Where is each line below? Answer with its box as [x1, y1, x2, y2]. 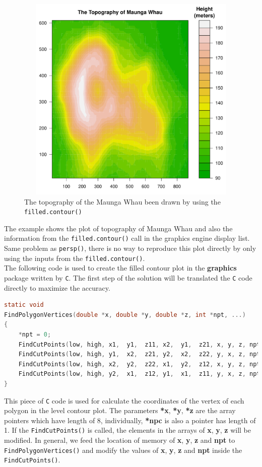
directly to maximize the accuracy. [4, 282, 110, 293]
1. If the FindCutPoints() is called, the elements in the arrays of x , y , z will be [4, 425, 251, 435]
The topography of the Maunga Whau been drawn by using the [24, 196, 221, 207]
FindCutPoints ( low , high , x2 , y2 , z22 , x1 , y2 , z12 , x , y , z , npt [18, 360, 260, 368]
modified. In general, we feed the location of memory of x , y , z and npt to [4, 435, 235, 445]
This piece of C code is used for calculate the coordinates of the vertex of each [4, 395, 244, 406]
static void [4, 301, 44, 309]
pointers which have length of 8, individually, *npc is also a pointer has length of [4, 415, 256, 425]
